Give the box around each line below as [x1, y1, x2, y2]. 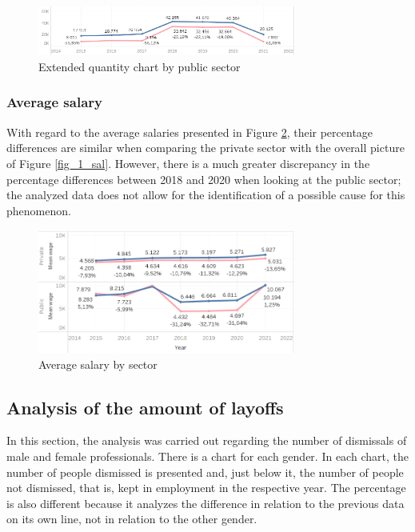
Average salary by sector [38, 355, 158, 372]
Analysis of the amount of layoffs [6, 394, 284, 419]
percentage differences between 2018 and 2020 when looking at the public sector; [6, 170, 401, 187]
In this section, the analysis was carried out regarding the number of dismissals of [6, 432, 407, 449]
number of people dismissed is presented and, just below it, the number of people [6, 463, 404, 480]
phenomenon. [6, 202, 71, 218]
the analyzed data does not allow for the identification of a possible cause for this [6, 186, 405, 203]
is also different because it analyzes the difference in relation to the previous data [6, 494, 405, 511]
